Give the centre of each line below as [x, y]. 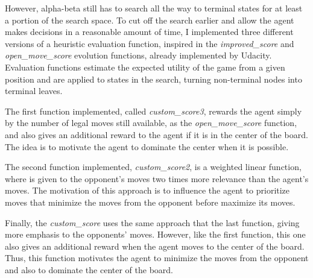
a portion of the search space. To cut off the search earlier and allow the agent [150, 20]
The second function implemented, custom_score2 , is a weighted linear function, [153, 167]
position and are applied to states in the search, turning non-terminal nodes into [153, 79]
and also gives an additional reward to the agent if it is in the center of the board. [156, 134]
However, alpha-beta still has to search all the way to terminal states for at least [154, 8]
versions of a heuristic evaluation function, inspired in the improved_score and [150, 43]
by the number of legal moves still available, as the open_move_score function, [151, 123]
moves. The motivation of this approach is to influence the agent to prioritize [147, 190]
